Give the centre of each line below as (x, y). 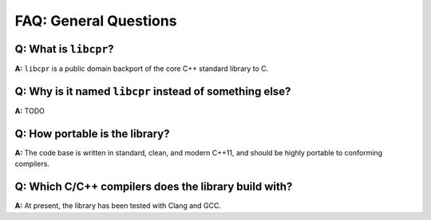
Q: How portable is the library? (92, 134)
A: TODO (30, 111)
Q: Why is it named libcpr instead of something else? (153, 91)
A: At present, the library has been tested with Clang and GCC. (118, 206)
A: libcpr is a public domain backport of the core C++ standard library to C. (142, 69)
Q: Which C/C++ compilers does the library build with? (154, 187)
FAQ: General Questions (96, 21)
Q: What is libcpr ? (65, 49)
